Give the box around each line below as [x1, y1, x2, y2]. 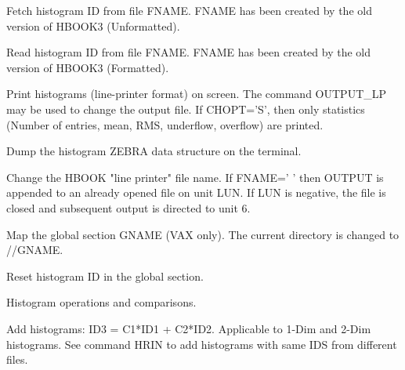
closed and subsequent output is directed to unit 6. [6, 199, 251, 216]
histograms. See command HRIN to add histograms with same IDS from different [6, 336, 397, 352]
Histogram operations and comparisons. [6, 294, 197, 310]
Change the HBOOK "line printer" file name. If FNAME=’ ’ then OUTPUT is [6, 169, 384, 185]
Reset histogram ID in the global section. [6, 267, 204, 284]
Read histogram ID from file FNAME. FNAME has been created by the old [6, 44, 371, 60]
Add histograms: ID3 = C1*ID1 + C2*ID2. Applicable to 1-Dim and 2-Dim [6, 320, 371, 336]
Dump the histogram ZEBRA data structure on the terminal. [6, 143, 302, 159]
